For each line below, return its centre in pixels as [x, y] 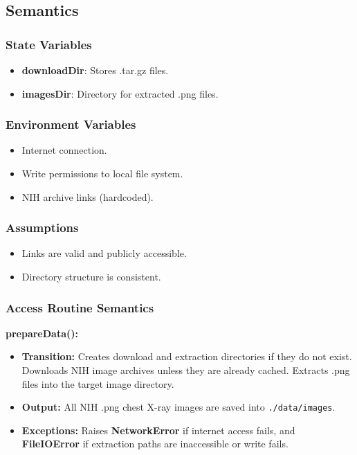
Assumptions [42, 227]
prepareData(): [42, 333]
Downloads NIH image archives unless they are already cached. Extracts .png [186, 370]
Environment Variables [71, 124]
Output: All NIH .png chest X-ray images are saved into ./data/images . [178, 407]
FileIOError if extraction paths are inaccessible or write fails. [155, 444]
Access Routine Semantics [80, 307]
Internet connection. [64, 150]
